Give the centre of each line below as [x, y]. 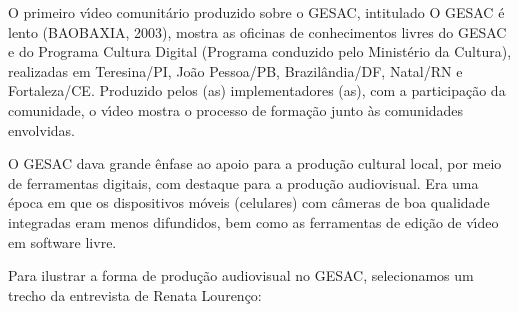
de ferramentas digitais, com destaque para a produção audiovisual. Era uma [243, 182]
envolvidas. [41, 129]
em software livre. [62, 241]
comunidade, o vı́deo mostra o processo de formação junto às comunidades [236, 109]
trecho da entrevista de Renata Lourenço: [135, 294]
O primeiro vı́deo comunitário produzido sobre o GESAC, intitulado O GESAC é [256, 12]
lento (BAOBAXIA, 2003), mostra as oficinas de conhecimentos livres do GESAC [257, 31]
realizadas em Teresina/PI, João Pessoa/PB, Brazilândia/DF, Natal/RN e [235, 70]
